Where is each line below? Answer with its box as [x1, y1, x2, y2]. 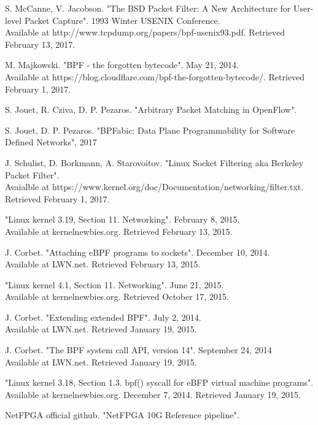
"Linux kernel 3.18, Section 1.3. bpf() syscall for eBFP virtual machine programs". [5, 376, 314, 389]
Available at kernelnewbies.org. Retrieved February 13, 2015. [5, 224, 233, 237]
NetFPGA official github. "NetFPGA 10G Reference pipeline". [5, 408, 239, 421]
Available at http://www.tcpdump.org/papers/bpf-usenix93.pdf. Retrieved [5, 26, 285, 39]
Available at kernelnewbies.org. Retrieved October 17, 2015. [5, 290, 229, 303]
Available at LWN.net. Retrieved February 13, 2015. [5, 258, 201, 270]
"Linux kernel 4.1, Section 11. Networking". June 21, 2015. [5, 278, 224, 291]
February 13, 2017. [5, 37, 76, 50]
